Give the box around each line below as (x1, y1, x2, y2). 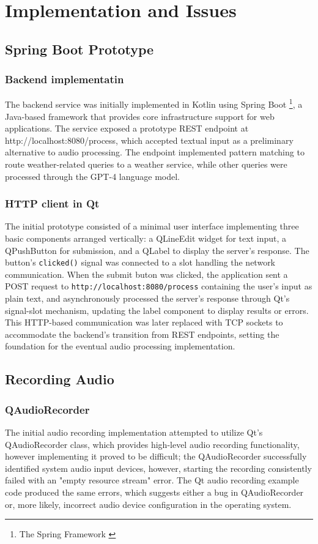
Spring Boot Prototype (5, 39, 154, 58)
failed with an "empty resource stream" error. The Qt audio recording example (5, 474, 299, 486)
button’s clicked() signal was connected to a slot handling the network (5, 256, 276, 269)
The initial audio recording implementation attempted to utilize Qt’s (5, 426, 263, 439)
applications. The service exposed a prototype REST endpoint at (5, 122, 249, 135)
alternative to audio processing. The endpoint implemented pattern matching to (5, 146, 305, 158)
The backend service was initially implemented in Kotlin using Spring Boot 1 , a (5, 96, 303, 111)
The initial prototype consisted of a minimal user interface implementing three (5, 220, 299, 233)
